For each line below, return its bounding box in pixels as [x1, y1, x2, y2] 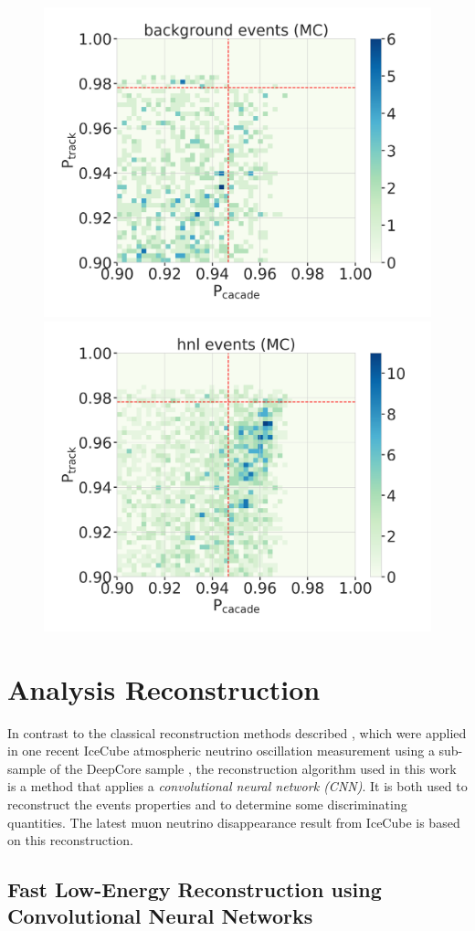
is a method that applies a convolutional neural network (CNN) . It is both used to [7, 777, 468, 796]
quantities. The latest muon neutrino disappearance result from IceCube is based [7, 812, 460, 831]
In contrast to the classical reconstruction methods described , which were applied [7, 723, 467, 742]
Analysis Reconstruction [7, 670, 321, 707]
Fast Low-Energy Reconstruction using [7, 875, 382, 904]
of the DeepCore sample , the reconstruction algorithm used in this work [49, 758, 457, 778]
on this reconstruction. [7, 830, 133, 850]
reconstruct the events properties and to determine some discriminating [7, 794, 407, 813]
